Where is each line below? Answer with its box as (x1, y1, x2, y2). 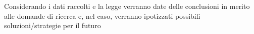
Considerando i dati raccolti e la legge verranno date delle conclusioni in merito (4, 1, 250, 11)
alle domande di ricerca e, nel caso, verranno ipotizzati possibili (4, 10, 200, 21)
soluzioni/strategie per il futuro (4, 20, 101, 31)
